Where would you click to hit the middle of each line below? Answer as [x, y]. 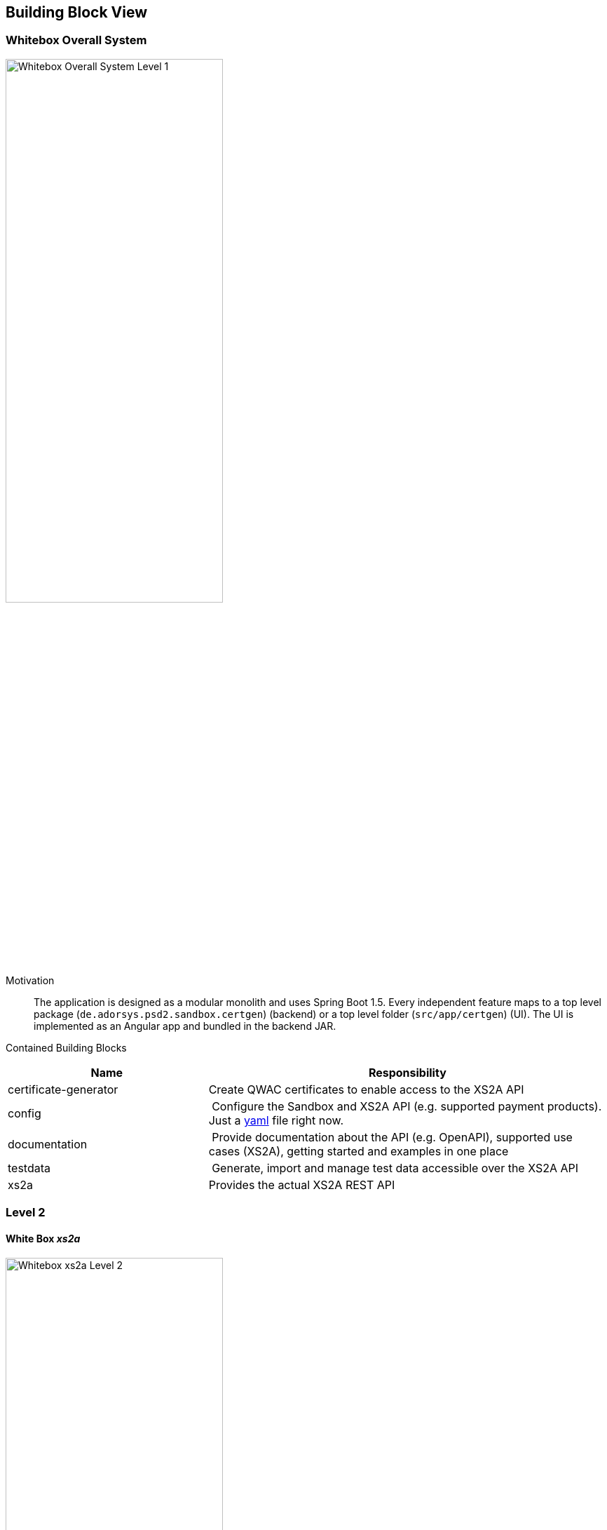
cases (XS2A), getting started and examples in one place [359, 1151]
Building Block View [77, 12]
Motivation [30, 980]
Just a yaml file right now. [276, 1120]
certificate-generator [63, 1089]
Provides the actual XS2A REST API [302, 1185]
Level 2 [26, 1213]
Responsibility [407, 1072]
